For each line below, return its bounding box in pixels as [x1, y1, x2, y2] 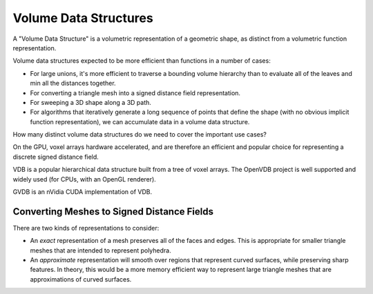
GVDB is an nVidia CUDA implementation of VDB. [12, 188, 153, 196]
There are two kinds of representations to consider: [12, 224, 160, 232]
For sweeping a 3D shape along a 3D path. [30, 98, 152, 106]
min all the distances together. [30, 79, 117, 88]
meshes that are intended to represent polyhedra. [30, 246, 172, 255]
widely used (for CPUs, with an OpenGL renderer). [12, 175, 157, 183]
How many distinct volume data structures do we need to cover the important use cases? [12, 130, 267, 139]
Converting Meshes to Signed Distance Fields [12, 206, 214, 217]
